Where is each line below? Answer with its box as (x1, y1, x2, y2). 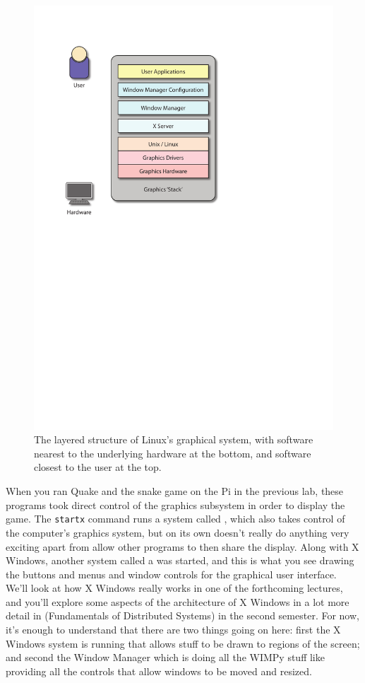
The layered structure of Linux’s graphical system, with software (34, 432, 313, 447)
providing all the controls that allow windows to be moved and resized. (6, 663, 312, 678)
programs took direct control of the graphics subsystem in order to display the (6, 497, 345, 512)
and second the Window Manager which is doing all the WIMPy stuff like (6, 650, 325, 665)
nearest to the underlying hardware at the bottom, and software (34, 445, 311, 460)
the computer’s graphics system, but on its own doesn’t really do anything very (6, 525, 349, 539)
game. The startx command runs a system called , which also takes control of (6, 511, 345, 526)
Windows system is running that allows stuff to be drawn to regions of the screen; (6, 636, 360, 650)
